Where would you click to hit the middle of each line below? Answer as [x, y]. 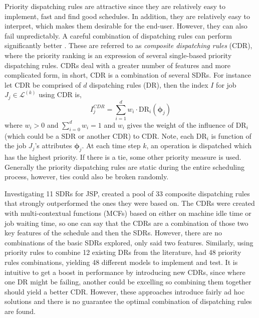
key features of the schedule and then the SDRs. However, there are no [113, 233]
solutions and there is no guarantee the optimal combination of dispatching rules [128, 301]
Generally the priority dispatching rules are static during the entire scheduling [125, 167]
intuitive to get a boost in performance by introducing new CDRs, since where [125, 272]
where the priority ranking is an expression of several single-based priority [118, 55]
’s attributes [53, 145]
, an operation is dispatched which [199, 145]
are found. [20, 311]
